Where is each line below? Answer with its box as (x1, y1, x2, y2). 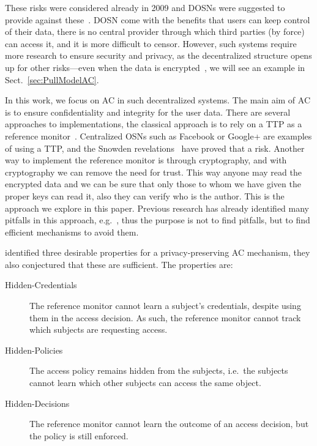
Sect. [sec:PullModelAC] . (5, 73, 99, 86)
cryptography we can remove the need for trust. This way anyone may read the (5, 165, 302, 178)
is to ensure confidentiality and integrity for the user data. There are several (5, 105, 291, 118)
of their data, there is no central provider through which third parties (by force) (5, 25, 305, 38)
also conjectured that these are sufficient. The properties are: (5, 258, 233, 270)
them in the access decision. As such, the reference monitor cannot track (29, 311, 301, 324)
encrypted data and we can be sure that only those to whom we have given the (5, 177, 301, 190)
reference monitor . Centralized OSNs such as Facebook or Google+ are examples (5, 129, 312, 142)
